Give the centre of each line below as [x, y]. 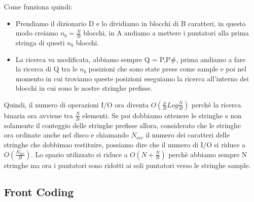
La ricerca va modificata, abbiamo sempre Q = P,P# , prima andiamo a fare [130, 59]
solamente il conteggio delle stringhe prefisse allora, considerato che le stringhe [123, 125]
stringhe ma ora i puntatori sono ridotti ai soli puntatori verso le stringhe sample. [127, 165]
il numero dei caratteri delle [188, 135]
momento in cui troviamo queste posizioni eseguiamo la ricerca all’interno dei [132, 78]
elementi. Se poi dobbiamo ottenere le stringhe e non [162, 115]
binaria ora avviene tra [38, 115]
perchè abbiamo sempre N [208, 154]
